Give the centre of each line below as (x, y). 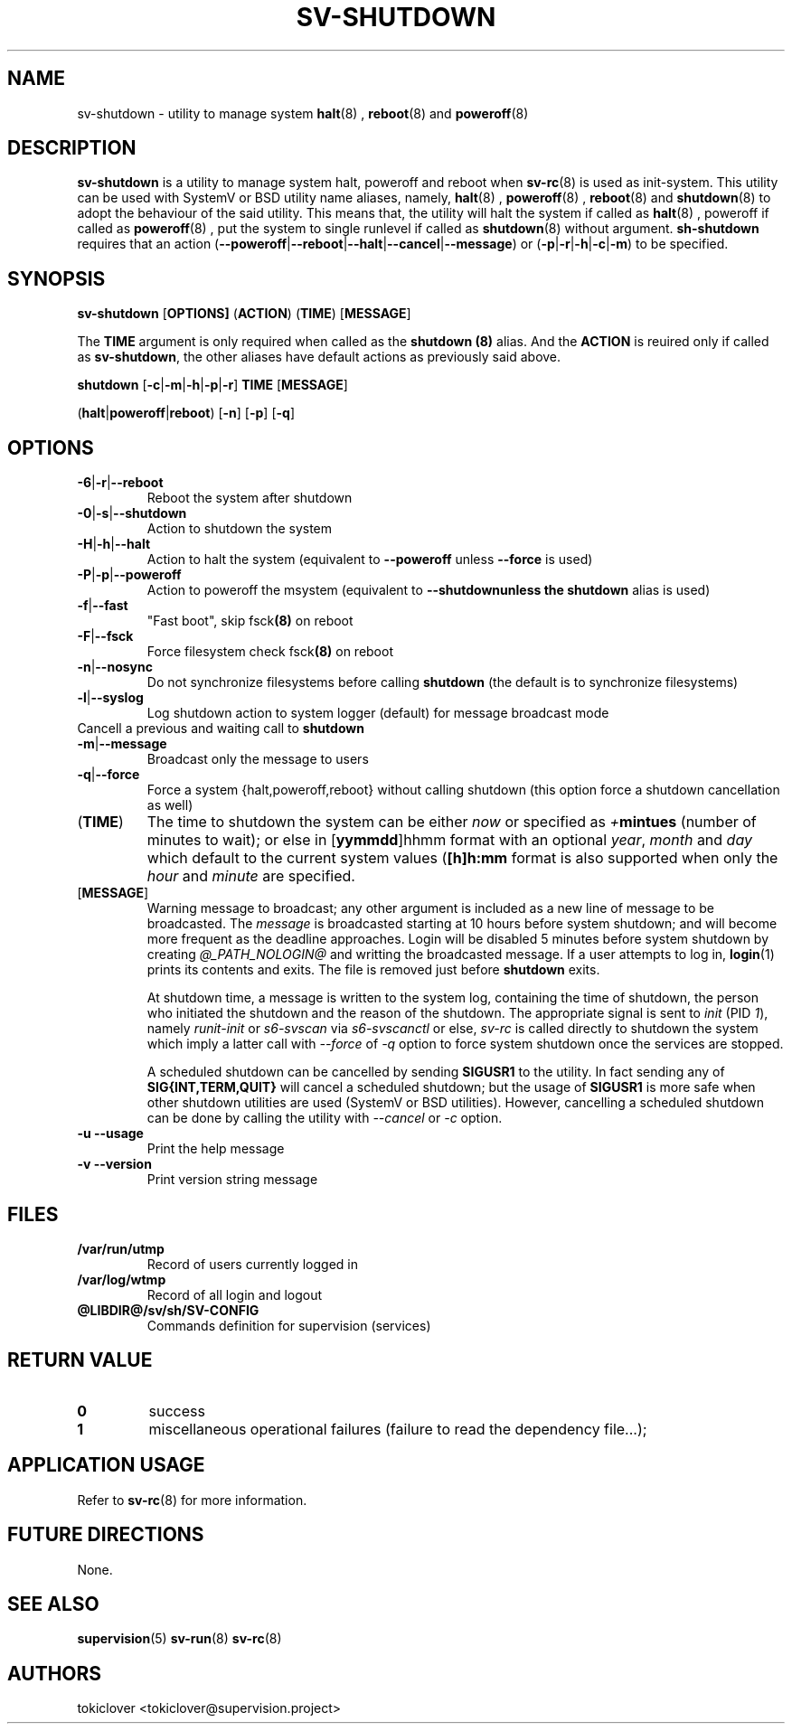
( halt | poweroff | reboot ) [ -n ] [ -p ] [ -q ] (186, 413)
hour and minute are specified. (251, 876)
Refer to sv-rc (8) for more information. (192, 1500)
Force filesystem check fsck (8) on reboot (270, 652)
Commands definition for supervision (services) (289, 1325)
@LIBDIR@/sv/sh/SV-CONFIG (168, 1310)
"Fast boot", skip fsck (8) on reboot (250, 621)
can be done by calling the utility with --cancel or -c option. (325, 1118)
